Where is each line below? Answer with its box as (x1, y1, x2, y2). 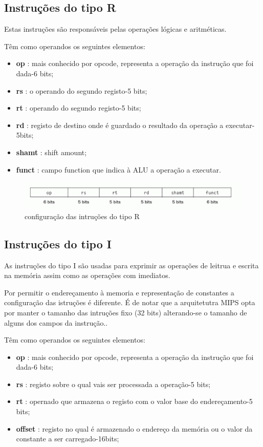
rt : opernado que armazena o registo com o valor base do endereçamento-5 (16, 396, 253, 407)
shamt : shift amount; (16, 146, 87, 157)
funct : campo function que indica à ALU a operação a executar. (16, 164, 221, 175)
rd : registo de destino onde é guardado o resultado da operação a (16, 119, 224, 130)
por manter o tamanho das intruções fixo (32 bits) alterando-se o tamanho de (4, 307, 247, 317)
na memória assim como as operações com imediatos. (4, 270, 170, 281)
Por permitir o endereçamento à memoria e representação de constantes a (4, 287, 234, 297)
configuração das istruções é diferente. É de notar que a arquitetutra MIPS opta (4, 297, 255, 308)
